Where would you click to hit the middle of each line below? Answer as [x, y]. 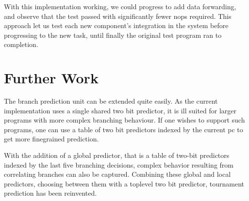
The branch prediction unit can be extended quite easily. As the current [111, 101]
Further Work [51, 78]
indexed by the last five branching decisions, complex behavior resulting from [119, 164]
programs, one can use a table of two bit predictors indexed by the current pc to [124, 129]
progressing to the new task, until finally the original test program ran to [113, 35]
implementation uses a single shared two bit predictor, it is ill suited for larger [120, 110]
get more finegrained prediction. [51, 139]
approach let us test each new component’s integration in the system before [116, 25]
